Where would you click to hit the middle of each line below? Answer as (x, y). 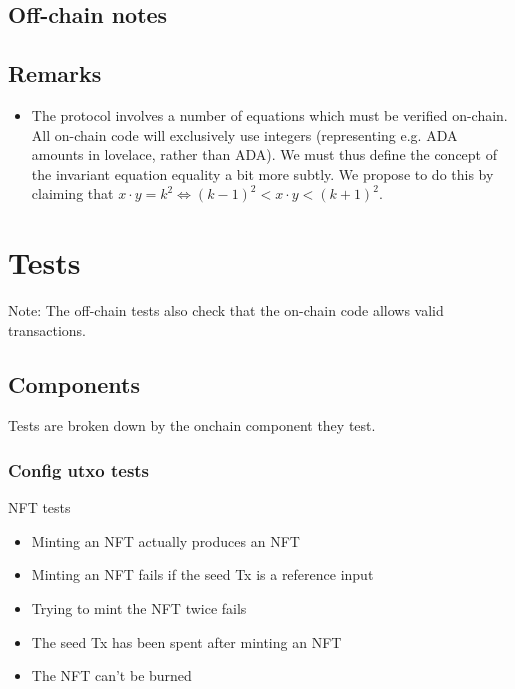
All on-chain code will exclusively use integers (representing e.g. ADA (244, 134)
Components (74, 383)
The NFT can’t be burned (111, 675)
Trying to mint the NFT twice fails (139, 608)
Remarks (55, 73)
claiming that (72, 193)
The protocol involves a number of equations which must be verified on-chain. (269, 114)
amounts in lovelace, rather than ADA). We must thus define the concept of (264, 154)
